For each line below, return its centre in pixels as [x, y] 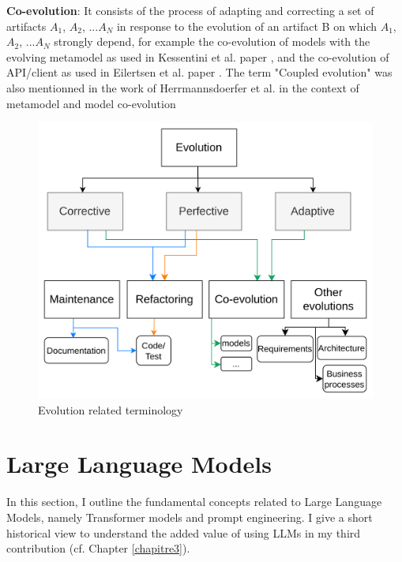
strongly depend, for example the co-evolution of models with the [212, 41]
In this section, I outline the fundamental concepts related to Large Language [194, 502]
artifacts [26, 26]
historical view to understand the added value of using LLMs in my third [184, 532]
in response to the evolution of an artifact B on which [246, 26]
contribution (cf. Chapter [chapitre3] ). [98, 548]
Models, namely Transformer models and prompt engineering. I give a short [190, 517]
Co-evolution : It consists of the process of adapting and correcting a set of [190, 10]
